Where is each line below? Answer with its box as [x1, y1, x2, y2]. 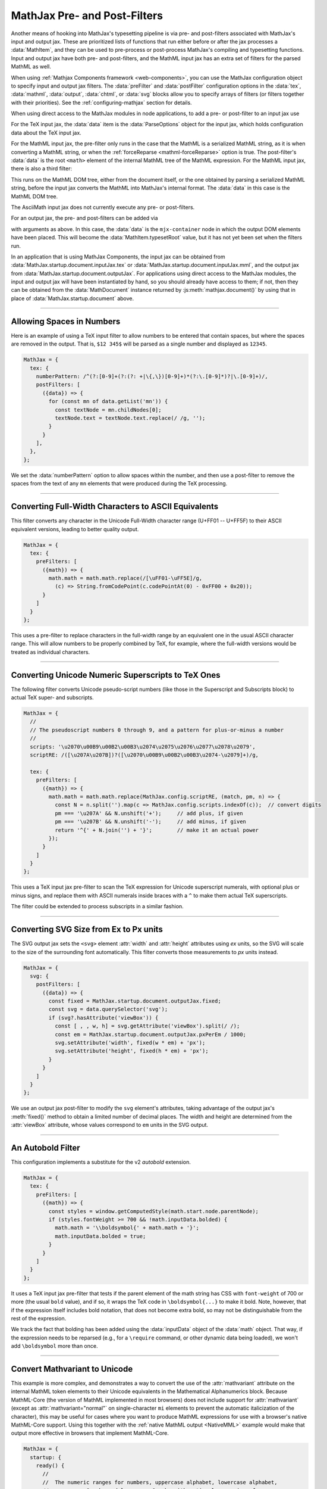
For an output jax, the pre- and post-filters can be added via [11, 214, 158, 222]
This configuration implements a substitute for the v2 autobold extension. [11, 1158, 191, 1166]
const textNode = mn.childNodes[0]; [54, 406, 162, 413]
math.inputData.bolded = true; [54, 1233, 146, 1239]
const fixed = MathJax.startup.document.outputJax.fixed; [48, 998, 221, 1005]
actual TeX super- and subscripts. [11, 694, 95, 701]
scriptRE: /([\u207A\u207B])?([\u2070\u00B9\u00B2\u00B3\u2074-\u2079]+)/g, [30, 752, 259, 759]
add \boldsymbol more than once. [11, 1342, 98, 1350]
